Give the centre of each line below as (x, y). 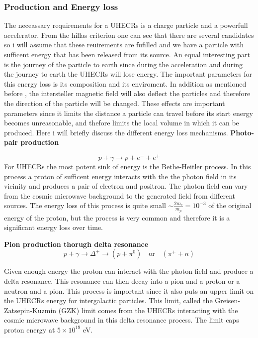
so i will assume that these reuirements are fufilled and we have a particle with (124, 45)
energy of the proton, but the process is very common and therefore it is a (117, 217)
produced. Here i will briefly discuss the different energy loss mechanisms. (116, 132)
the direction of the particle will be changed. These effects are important (115, 103)
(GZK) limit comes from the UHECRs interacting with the (148, 310)
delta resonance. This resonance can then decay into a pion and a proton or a (122, 281)
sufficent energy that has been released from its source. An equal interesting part (127, 54)
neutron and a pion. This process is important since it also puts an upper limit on (129, 290)
